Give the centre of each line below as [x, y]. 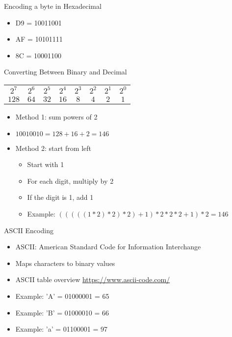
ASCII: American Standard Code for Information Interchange [108, 247]
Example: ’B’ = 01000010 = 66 [62, 312]
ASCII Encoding [29, 230]
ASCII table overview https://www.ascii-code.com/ [93, 279]
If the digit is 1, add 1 [60, 197]
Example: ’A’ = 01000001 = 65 [62, 296]
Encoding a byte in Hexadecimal [53, 6]
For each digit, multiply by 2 [70, 181]
